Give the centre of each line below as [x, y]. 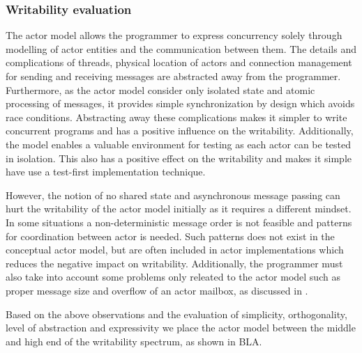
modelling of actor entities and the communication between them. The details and [181, 48]
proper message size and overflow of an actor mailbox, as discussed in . [157, 290]
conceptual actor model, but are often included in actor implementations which [175, 250]
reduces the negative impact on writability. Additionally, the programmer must [174, 263]
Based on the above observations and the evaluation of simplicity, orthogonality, [176, 314]
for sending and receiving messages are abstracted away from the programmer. [173, 76]
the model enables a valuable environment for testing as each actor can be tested [179, 144]
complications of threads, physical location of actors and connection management [179, 62]
